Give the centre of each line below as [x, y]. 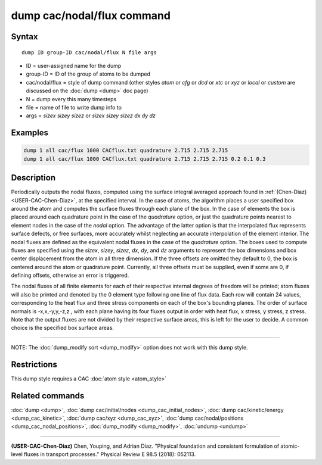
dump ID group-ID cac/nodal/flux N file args [89, 52]
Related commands [48, 396]
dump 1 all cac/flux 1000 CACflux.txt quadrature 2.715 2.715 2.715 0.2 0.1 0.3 [145, 159]
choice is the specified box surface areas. [63, 328]
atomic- [290, 446]
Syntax [24, 37]
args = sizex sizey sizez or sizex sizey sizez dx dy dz [91, 116]
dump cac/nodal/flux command [91, 15]
